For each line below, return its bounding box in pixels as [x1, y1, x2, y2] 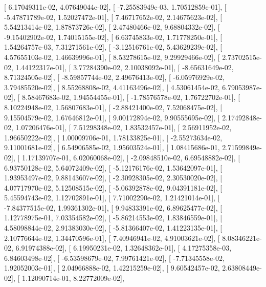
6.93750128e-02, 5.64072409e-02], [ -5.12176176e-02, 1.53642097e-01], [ [4, 162, 223, 173]
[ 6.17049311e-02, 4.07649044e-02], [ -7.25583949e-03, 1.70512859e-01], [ [4, 2, 227, 12]
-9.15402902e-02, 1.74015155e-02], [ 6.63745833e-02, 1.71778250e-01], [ [4, 31, 223, 42]
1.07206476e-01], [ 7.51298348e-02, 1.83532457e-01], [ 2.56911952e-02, [15, 122, 232, 133]
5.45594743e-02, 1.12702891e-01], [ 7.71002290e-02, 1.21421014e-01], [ [4, 192, 220, 203]
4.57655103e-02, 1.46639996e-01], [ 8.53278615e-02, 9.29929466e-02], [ [4, 51, 220, 62]
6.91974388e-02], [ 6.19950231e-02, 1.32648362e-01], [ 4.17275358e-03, [15, 242, 232, 253]
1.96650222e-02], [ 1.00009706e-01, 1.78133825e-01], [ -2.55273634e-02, [4, 132, 223, 142]
